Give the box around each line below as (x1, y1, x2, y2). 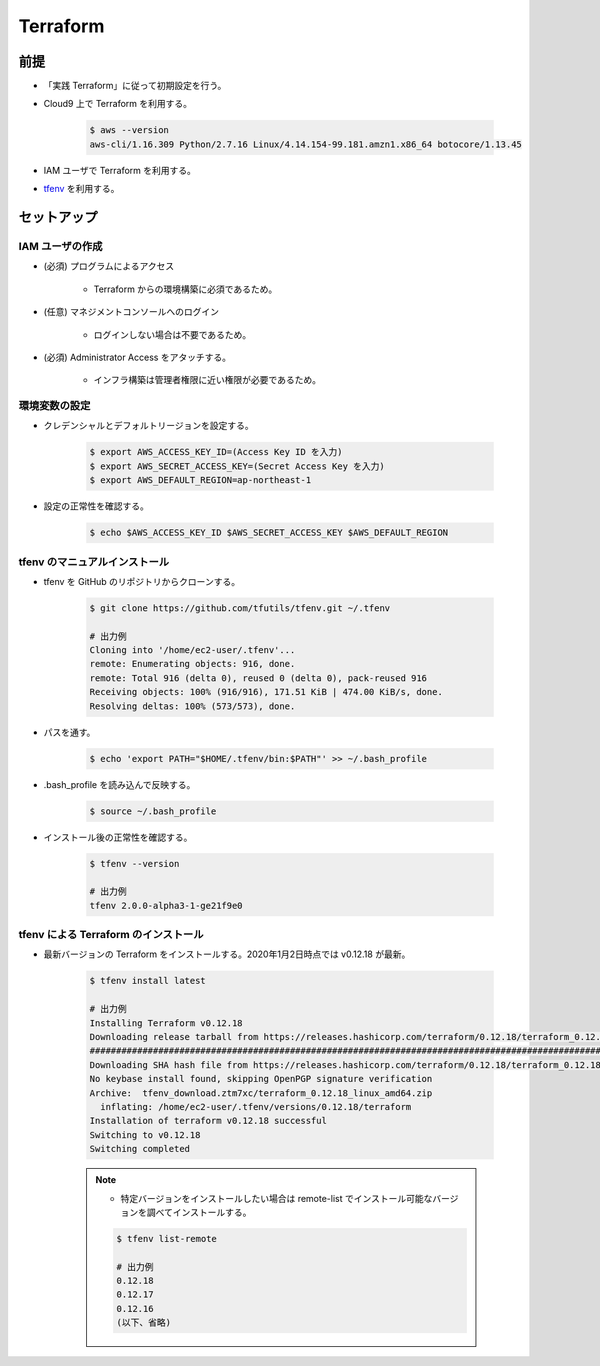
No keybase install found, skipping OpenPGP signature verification (89, 1073, 433, 1085)
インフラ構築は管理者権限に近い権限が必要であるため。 (93, 374, 322, 386)
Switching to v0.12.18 (89, 1129, 201, 1140)
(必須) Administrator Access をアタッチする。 (43, 351, 232, 363)
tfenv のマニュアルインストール (18, 555, 170, 569)
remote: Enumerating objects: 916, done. (89, 658, 296, 670)
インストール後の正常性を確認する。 (43, 831, 193, 843)
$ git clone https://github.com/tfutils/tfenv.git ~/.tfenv (89, 602, 391, 614)
